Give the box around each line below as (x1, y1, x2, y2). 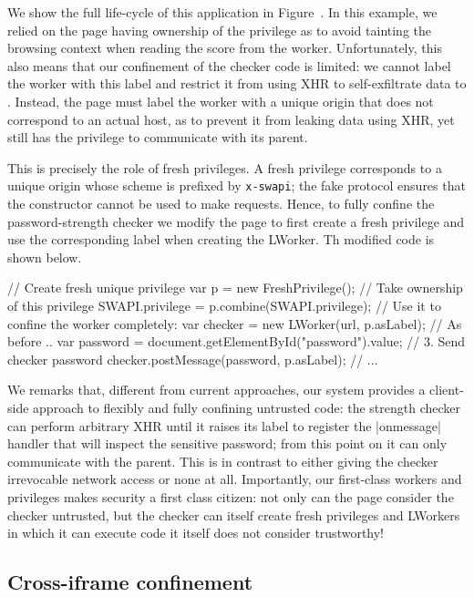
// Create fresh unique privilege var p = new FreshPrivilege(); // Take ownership (7, 278, 463, 297)
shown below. (7, 247, 82, 266)
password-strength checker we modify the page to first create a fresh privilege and (7, 211, 465, 231)
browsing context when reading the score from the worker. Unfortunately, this (7, 38, 442, 57)
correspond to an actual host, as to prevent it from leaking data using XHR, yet (7, 109, 455, 129)
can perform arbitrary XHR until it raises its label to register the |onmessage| (7, 416, 441, 435)
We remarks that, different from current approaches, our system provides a (7, 380, 426, 399)
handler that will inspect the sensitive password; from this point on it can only (7, 434, 448, 453)
